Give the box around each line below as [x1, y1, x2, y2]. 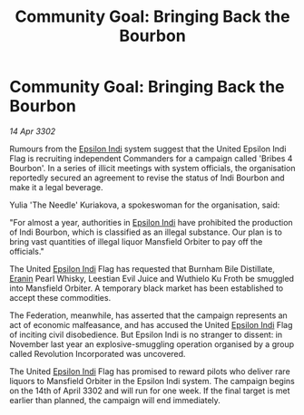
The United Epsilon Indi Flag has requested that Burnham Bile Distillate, [9, 263, 275, 274]
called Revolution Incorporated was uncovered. [9, 348, 186, 359]
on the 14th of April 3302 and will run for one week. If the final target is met [9, 385, 290, 396]
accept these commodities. [9, 292, 112, 303]
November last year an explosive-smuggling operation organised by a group [9, 338, 295, 350]
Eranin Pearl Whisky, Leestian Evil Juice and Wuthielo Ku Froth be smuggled [9, 273, 295, 284]
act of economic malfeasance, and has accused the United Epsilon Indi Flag [9, 319, 293, 330]
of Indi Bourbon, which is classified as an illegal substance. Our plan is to [9, 227, 283, 237]
